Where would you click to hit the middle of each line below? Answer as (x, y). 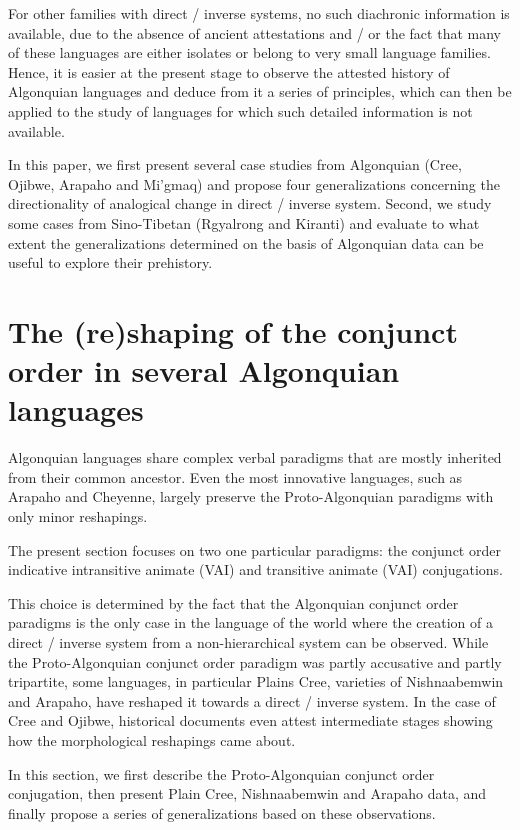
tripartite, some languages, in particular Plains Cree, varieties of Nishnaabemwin (256, 681)
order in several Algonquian (204, 370)
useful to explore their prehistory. (110, 262)
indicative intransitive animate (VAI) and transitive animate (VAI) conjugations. (256, 569)
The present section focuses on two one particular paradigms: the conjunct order (254, 549)
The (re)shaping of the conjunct (233, 330)
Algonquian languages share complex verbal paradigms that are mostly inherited (255, 457)
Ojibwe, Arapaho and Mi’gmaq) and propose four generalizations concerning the (254, 183)
